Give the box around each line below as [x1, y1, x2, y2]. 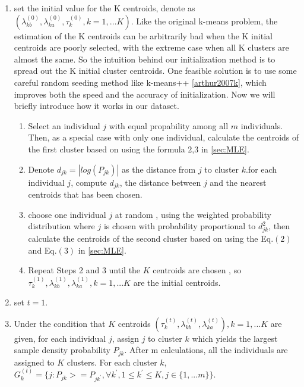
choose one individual [28, 208, 106, 220]
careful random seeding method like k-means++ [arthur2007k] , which [14, 76, 267, 88]
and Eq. [28, 244, 57, 256]
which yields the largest [192, 332, 278, 344]
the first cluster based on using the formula [28, 142, 185, 155]
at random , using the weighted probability [115, 208, 271, 220]
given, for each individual [14, 332, 106, 344]
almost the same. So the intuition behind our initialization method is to [14, 52, 275, 65]
